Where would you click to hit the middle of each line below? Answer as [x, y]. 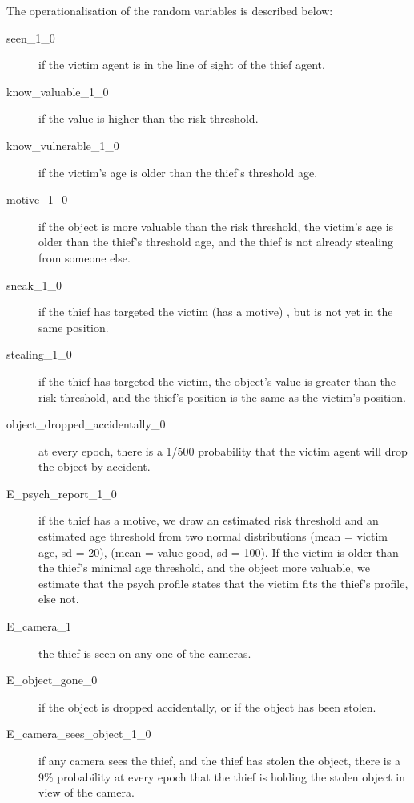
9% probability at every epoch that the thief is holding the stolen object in [222, 776]
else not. [59, 599]
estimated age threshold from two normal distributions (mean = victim [213, 536]
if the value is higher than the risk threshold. [149, 118]
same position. [74, 327]
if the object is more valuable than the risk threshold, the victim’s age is [216, 226]
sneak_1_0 [34, 284]
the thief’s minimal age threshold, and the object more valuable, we [205, 568]
